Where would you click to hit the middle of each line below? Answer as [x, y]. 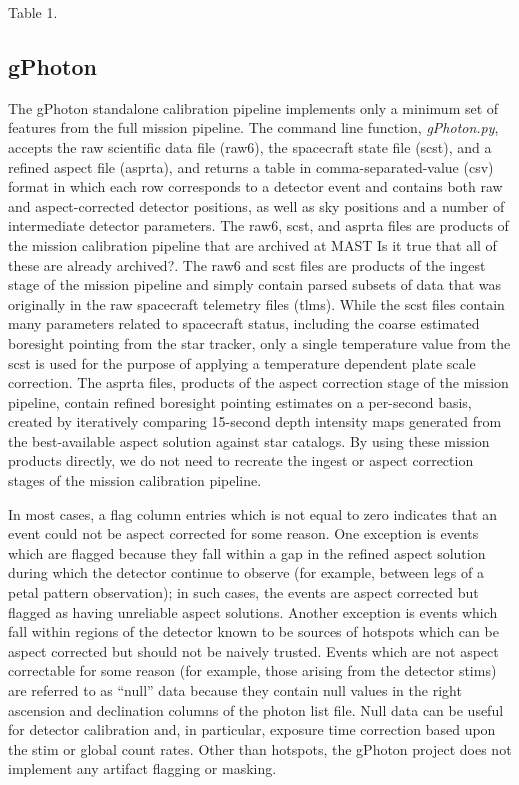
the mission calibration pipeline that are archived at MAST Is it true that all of [252, 244]
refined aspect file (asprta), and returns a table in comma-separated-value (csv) [251, 166]
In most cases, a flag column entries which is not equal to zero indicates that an [252, 513]
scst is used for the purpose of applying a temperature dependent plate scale [242, 362]
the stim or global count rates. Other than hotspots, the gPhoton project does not [260, 748]
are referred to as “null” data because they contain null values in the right [235, 690]
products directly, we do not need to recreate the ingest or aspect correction [241, 460]
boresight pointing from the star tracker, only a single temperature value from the [259, 342]
